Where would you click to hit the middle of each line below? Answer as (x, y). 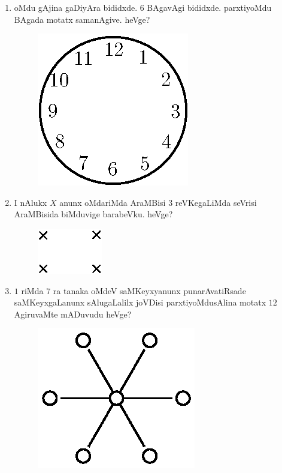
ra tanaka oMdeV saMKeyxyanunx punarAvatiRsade (149, 290)
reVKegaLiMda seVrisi (216, 202)
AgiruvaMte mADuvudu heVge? (73, 314)
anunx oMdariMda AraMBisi (113, 202)
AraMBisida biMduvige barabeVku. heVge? (93, 214)
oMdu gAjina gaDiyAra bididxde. (76, 7)
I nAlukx (31, 202)
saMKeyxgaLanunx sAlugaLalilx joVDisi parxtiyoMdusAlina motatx (140, 302)
